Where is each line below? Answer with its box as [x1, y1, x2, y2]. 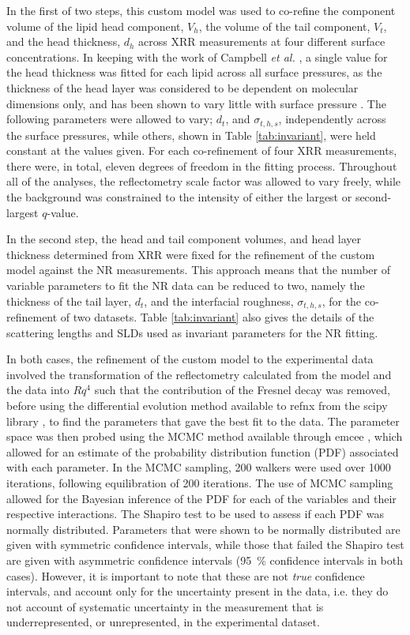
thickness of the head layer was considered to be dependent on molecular [6, 79, 359, 96]
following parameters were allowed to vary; [6, 111, 213, 127]
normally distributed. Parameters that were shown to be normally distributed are [6, 520, 401, 537]
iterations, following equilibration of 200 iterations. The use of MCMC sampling [6, 474, 393, 490]
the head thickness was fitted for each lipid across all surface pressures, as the [6, 64, 382, 81]
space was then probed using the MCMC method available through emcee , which [6, 428, 403, 445]
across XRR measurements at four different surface [138, 33, 386, 50]
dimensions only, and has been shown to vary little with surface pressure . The [6, 95, 386, 111]
